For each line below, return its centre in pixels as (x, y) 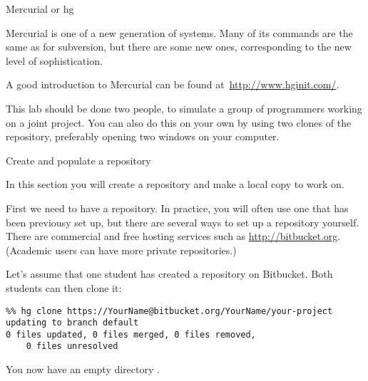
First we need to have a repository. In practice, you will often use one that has (177, 208)
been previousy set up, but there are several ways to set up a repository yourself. (183, 222)
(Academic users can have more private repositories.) (121, 250)
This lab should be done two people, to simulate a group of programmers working (184, 108)
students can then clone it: (64, 287)
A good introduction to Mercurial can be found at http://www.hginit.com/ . (173, 84)
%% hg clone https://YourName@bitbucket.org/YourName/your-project (169, 311)
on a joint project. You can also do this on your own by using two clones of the (179, 122)
